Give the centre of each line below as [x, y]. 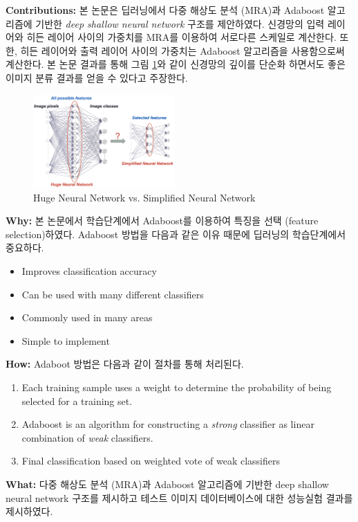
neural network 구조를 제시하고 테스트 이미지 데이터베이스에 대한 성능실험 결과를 [179, 497]
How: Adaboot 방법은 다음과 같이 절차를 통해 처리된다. [125, 364]
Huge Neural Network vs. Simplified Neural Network [144, 197]
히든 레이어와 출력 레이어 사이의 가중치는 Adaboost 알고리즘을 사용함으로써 [182, 50]
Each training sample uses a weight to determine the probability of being [177, 387]
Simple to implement [66, 340]
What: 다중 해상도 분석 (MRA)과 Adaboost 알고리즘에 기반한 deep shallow [167, 484]
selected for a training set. [77, 400]
